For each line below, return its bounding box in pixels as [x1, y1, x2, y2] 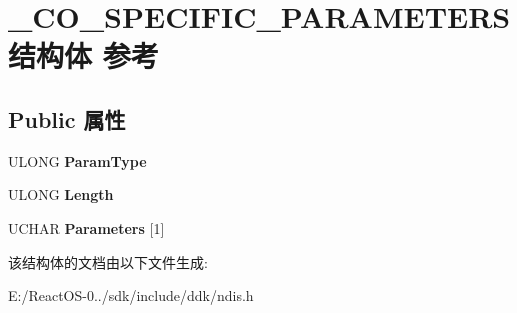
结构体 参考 [8, 35, 159, 76]
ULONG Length [8, 184, 114, 205]
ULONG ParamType [8, 150, 147, 171]
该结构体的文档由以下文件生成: [8, 251, 208, 272]
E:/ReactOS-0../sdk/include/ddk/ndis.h [8, 285, 254, 306]
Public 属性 [8, 103, 126, 134]
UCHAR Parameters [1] [8, 217, 165, 238]
